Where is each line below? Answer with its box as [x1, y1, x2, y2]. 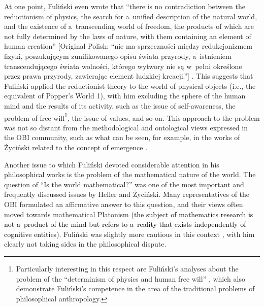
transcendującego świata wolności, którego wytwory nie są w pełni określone [4, 60, 242, 71]
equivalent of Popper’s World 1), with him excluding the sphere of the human [4, 90, 246, 101]
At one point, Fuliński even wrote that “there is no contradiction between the [4, 1, 245, 11]
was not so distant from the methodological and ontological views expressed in [4, 122, 248, 132]
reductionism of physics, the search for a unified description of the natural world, [4, 11, 257, 21]
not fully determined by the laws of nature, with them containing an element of [4, 30, 251, 41]
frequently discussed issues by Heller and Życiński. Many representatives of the [4, 189, 250, 199]
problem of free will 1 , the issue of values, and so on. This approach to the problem [4, 111, 260, 123]
